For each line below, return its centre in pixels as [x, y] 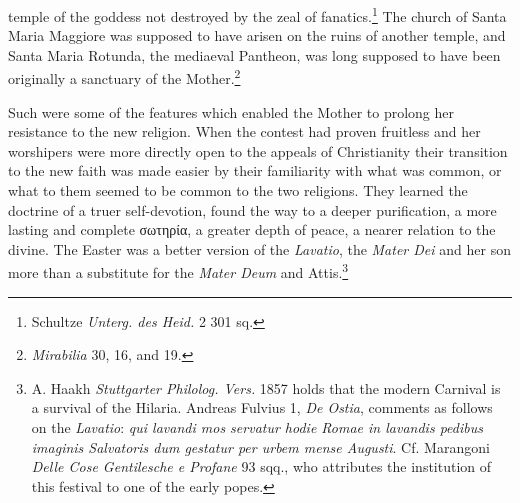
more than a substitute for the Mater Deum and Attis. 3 [178, 271]
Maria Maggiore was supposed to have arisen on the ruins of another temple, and [257, 35]
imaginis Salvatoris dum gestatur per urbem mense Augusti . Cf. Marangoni [260, 446]
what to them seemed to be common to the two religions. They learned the [238, 190]
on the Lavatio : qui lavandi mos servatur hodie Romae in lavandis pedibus [257, 427]
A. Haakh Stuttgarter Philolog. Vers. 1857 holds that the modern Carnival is [266, 387]
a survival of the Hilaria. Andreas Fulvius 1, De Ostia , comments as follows [262, 407]
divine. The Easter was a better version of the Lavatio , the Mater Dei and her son [259, 248]
